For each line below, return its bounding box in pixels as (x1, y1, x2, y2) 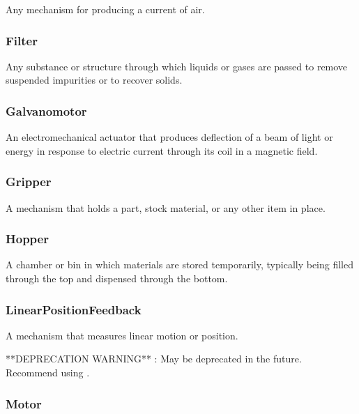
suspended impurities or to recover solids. (6, 72, 183, 87)
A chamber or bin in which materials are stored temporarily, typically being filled (6, 257, 354, 272)
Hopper (6, 230, 49, 247)
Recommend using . (6, 365, 90, 380)
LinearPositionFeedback (6, 300, 142, 318)
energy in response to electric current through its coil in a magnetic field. (6, 143, 318, 158)
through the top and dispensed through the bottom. (6, 271, 228, 286)
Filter (6, 31, 38, 49)
